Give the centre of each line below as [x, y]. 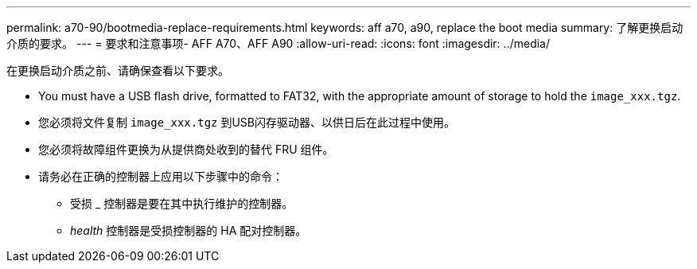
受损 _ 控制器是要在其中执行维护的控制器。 [182, 203]
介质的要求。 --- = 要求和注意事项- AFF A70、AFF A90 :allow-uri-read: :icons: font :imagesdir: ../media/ [278, 43]
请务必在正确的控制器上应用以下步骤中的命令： [161, 176]
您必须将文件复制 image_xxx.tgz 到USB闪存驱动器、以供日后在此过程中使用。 [247, 122]
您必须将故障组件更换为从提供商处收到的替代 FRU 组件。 [186, 149]
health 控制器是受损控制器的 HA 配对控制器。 [189, 230]
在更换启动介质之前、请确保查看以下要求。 [118, 70]
